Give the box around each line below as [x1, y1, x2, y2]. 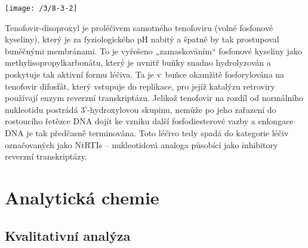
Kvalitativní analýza [5, 226, 131, 244]
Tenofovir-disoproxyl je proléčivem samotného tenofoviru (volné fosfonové [5, 21, 273, 33]
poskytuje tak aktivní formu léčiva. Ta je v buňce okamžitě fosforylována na [5, 68, 285, 81]
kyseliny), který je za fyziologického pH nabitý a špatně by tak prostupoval [5, 33, 279, 45]
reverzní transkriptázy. [5, 150, 87, 163]
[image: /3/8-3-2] [5, 4, 78, 13]
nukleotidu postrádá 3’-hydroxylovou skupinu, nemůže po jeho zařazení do [5, 103, 276, 115]
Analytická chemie [5, 185, 159, 209]
